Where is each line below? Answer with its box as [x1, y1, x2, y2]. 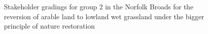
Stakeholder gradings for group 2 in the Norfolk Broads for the [4, 1, 194, 11]
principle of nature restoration [4, 21, 95, 31]
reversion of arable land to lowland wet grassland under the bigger [4, 11, 205, 21]
